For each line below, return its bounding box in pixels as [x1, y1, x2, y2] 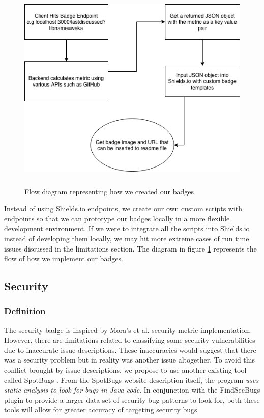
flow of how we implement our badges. [4, 253, 123, 264]
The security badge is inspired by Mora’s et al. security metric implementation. [4, 324, 251, 335]
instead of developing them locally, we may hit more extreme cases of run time [4, 233, 249, 243]
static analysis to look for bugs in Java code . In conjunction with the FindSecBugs [4, 384, 260, 395]
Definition [4, 304, 46, 317]
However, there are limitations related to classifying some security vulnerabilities [4, 335, 255, 345]
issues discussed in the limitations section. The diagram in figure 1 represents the [4, 243, 257, 254]
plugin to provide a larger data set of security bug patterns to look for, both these [4, 394, 260, 405]
